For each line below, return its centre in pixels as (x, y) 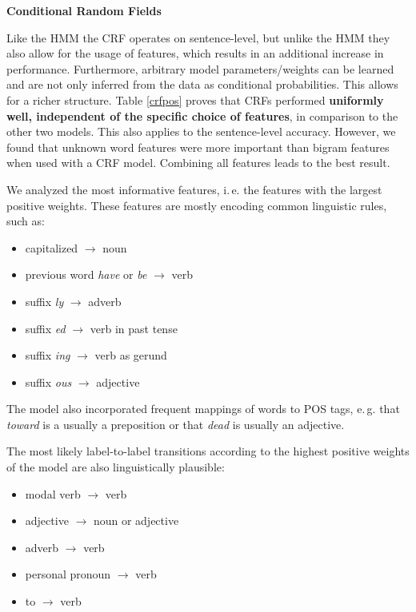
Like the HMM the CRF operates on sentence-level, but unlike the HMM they (198, 37)
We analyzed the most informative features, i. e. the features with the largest (194, 189)
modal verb (53, 493)
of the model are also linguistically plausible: (116, 467)
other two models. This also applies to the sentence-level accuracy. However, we (201, 131)
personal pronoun (68, 574)
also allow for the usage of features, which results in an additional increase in (195, 53)
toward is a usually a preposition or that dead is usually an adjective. (176, 424)
